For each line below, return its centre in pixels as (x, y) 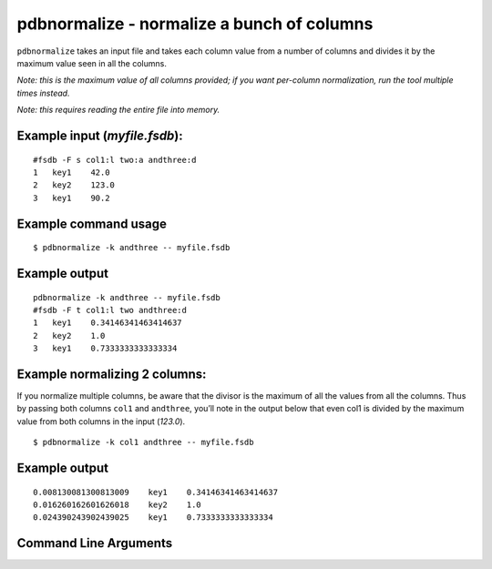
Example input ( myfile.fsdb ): (100, 135)
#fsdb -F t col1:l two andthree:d (110, 310)
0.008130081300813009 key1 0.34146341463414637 (155, 492)
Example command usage (92, 224)
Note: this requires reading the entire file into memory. (118, 110)
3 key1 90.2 (72, 198)
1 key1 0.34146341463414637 (108, 323)
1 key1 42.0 (72, 172)
